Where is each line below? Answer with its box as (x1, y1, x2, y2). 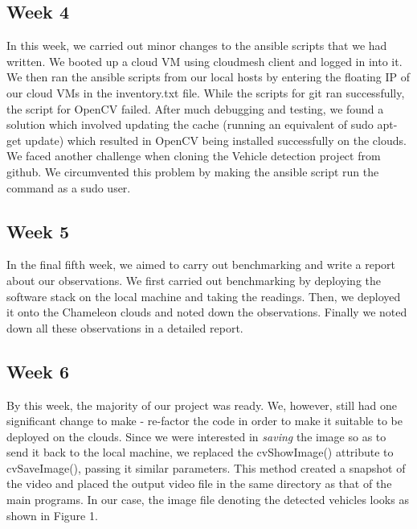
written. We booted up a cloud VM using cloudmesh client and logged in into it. (6, 52, 403, 69)
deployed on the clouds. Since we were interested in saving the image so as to (6, 428, 386, 444)
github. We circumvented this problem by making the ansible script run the (6, 163, 379, 180)
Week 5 (6, 218, 69, 243)
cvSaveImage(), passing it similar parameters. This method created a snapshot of (6, 459, 406, 476)
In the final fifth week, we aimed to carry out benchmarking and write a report (6, 256, 396, 273)
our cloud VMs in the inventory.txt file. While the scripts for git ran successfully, (6, 84, 405, 101)
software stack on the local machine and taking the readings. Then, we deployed (6, 287, 401, 304)
